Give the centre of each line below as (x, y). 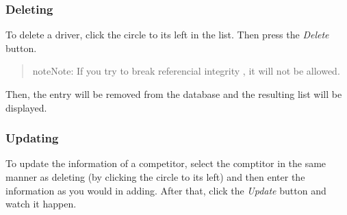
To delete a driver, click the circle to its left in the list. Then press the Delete (167, 35)
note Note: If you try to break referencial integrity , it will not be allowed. (186, 71)
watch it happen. (41, 204)
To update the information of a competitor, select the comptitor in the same (166, 163)
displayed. (26, 107)
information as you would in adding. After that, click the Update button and (166, 190)
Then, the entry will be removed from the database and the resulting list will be (174, 94)
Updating (32, 138)
